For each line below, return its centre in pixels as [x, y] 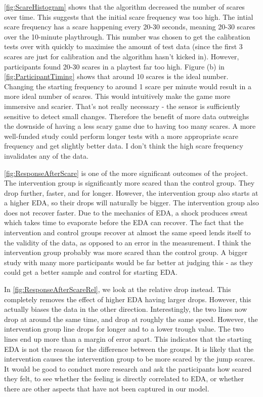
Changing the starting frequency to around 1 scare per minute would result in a [128, 86]
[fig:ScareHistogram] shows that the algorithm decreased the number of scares [124, 7]
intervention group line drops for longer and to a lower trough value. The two [124, 329]
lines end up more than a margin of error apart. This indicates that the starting [128, 339]
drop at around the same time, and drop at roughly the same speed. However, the [131, 319]
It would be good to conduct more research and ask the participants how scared [128, 368]
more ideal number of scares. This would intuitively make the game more [117, 96]
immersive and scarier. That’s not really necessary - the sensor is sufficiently [122, 106]
